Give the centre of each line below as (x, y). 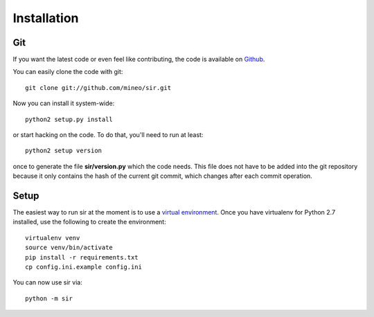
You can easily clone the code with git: (68, 72)
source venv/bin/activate (69, 248)
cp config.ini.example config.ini (83, 267)
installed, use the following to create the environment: (89, 222)
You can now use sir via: (47, 282)
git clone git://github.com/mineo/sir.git (98, 88)
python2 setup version (64, 151)
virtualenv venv (53, 238)
